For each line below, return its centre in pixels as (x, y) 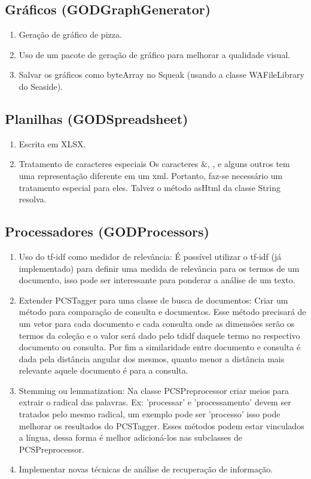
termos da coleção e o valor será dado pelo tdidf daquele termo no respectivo (159, 335)
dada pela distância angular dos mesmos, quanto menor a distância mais (152, 358)
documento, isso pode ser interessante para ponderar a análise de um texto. (157, 280)
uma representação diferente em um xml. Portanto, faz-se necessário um (151, 175)
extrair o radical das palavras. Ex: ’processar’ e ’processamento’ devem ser (155, 402)
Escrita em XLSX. (52, 143)
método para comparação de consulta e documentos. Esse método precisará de (162, 312)
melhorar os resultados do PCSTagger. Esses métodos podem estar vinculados (161, 425)
